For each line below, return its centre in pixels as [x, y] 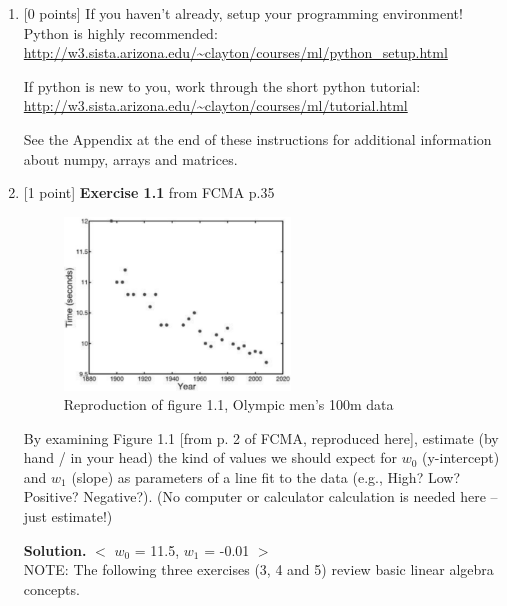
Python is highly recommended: [120, 32]
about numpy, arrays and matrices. [130, 158]
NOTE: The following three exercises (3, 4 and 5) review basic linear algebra [258, 569]
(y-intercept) [461, 457]
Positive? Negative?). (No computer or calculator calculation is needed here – [260, 496]
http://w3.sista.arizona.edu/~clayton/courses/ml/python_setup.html [235, 52]
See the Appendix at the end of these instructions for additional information [257, 138]
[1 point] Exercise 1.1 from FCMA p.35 [149, 192]
